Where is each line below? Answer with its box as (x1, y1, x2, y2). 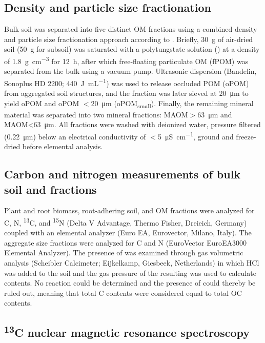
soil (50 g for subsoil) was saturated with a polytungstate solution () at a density (4, 44, 260, 54)
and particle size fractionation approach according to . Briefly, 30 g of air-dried (4, 33, 253, 44)
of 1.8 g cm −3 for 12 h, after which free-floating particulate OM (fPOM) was (4, 54, 249, 66)
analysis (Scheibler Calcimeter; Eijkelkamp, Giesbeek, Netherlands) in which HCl (4, 257, 259, 268)
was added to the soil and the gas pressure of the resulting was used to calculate (4, 267, 256, 278)
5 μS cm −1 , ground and (157, 129, 234, 142)
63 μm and (197, 109, 232, 119)
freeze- (236, 131, 256, 142)
